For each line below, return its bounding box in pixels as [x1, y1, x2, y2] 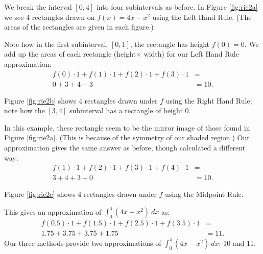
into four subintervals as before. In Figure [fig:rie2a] [96, 2, 258, 12]
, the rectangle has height [130, 38, 210, 49]
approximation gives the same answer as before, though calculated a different [4, 142, 246, 153]
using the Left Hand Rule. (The [152, 11, 252, 22]
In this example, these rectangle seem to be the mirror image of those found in [4, 122, 250, 133]
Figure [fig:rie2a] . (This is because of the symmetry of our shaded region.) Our [4, 132, 250, 143]
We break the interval [4, 2, 72, 12]
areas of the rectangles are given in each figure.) [4, 21, 154, 32]
